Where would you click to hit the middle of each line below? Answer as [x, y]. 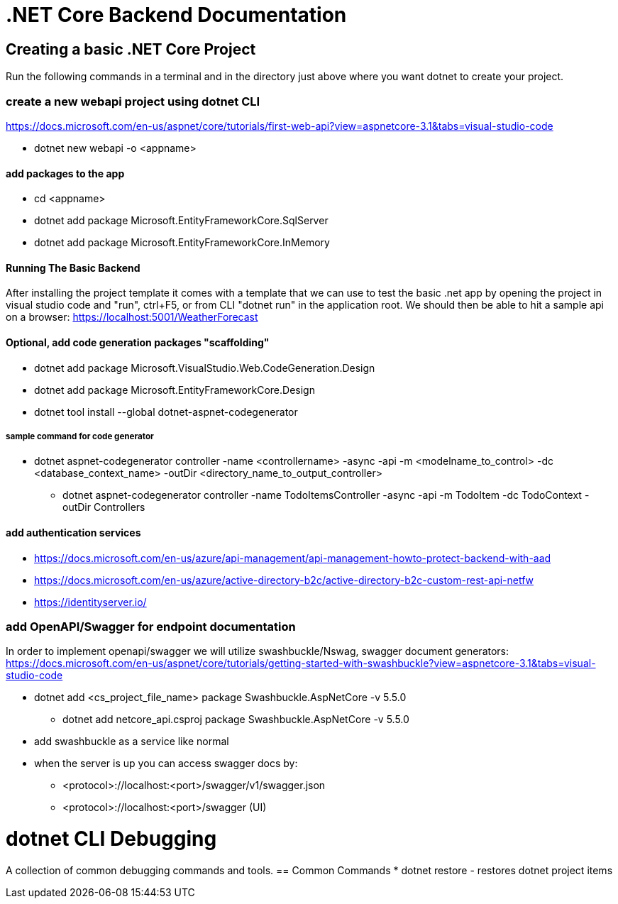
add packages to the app [65, 173]
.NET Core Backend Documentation [176, 15]
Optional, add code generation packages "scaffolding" [138, 342]
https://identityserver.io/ [90, 602]
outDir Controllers [104, 507]
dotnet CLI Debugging [111, 839]
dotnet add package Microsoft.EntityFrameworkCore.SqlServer [181, 221]
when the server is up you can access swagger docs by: [166, 764]
